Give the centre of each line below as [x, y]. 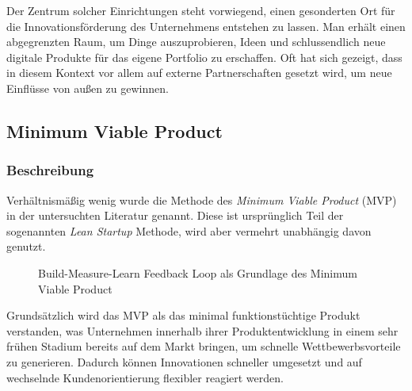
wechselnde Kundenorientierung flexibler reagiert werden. [145, 377]
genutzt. [26, 246]
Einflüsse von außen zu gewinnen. [88, 88]
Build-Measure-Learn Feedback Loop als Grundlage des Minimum [198, 272]
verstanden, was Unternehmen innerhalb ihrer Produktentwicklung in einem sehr [202, 330]
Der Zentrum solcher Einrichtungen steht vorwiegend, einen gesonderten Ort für [201, 10]
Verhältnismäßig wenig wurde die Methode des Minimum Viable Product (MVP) [202, 199]
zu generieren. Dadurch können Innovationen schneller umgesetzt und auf [184, 361]
